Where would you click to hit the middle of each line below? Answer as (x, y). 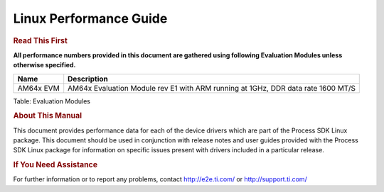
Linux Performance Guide (90, 18)
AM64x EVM (38, 88)
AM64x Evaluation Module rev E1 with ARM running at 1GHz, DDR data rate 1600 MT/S (212, 88)
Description (88, 79)
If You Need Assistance (55, 165)
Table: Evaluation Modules (52, 101)
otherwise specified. (44, 65)
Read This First (40, 40)
